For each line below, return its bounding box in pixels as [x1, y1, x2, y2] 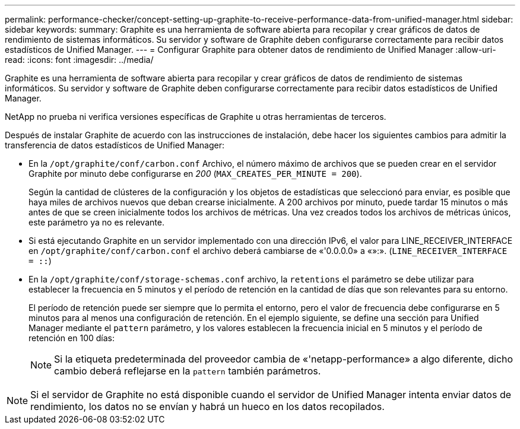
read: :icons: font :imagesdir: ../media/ [5, 55, 154, 65]
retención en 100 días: [28, 333, 115, 343]
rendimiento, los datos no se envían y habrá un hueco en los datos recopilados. [30, 401, 385, 412]
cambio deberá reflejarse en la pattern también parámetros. [54, 365, 321, 377]
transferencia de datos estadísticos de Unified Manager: [5, 140, 225, 150]
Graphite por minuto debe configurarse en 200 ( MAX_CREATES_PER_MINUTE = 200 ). [28, 169, 362, 179]
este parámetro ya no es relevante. [28, 217, 164, 227]
